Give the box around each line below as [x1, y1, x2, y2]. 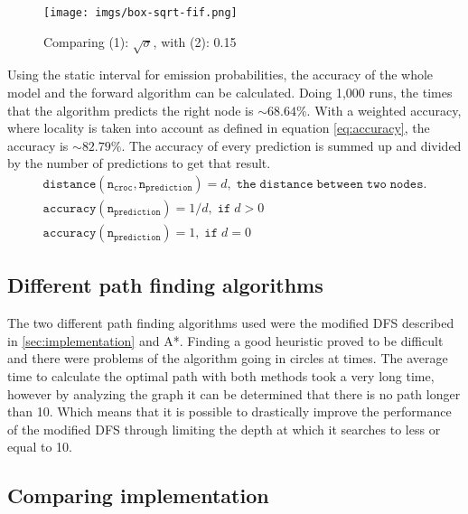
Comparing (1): [43, 32, 129, 51]
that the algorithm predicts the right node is [7, 100, 254, 119]
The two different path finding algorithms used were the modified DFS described [7, 313, 454, 332]
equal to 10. [7, 437, 72, 456]
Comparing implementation [7, 481, 269, 509]
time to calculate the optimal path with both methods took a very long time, [7, 367, 435, 386]
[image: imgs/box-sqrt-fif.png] [43, 6, 238, 19]
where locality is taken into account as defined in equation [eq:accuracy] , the [7, 118, 430, 137]
